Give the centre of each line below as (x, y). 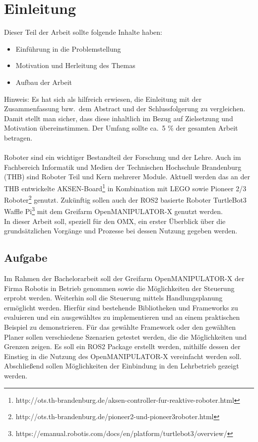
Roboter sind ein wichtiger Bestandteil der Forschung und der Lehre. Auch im (123, 157)
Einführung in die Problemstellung (68, 48)
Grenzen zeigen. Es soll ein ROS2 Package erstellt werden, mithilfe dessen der (122, 346)
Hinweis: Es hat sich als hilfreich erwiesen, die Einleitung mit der (103, 99)
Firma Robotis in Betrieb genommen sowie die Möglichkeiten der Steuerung (119, 288)
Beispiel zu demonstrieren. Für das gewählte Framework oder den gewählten (120, 327)
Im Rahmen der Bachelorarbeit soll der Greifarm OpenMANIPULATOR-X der (124, 278)
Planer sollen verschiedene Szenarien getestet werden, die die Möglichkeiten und (126, 336)
